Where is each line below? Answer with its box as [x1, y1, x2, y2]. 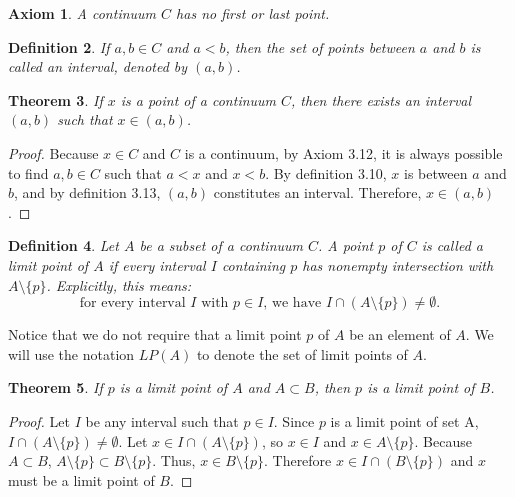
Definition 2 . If [8, 36, 110, 57]
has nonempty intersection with [302, 254, 494, 275]
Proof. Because [8, 142, 99, 163]
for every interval [79, 296, 186, 311]
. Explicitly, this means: [46, 274, 192, 295]
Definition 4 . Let [8, 235, 119, 256]
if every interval [108, 254, 206, 275]
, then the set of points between [225, 36, 415, 57]
